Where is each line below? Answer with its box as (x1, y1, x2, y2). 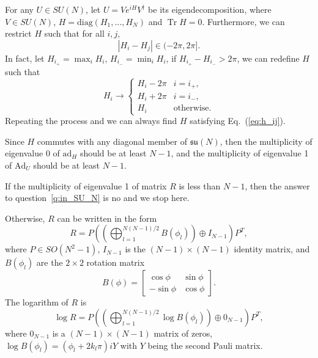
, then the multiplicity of (220, 134, 312, 147)
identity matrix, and (234, 243, 310, 255)
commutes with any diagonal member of (37, 134, 187, 147)
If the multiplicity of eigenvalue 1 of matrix (5, 179, 167, 192)
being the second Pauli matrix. (147, 338, 263, 351)
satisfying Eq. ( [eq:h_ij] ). (190, 114, 286, 127)
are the (36, 256, 63, 269)
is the (125, 243, 146, 255)
